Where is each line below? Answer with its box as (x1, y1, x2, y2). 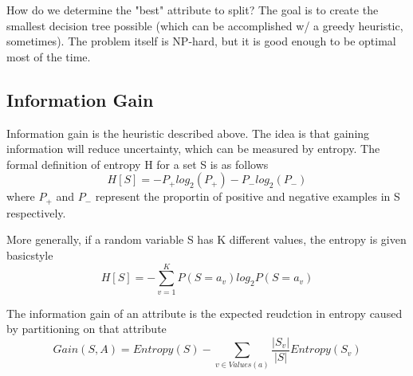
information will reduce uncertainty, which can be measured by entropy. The (6, 140, 380, 157)
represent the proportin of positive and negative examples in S (95, 188, 400, 205)
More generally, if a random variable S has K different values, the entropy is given (6, 231, 407, 248)
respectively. (6, 204, 66, 221)
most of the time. (6, 48, 91, 65)
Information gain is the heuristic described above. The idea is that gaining (6, 124, 370, 141)
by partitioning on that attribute (6, 320, 167, 337)
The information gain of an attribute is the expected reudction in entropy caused (6, 304, 403, 321)
